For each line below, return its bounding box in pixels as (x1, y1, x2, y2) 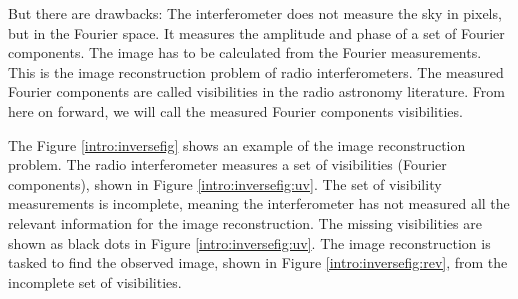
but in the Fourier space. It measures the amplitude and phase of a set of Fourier (8, 22, 505, 43)
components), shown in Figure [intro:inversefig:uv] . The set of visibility (8, 173, 442, 194)
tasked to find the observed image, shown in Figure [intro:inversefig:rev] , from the (8, 252, 508, 273)
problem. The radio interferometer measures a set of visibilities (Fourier (8, 154, 447, 175)
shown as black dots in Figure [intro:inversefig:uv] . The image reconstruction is (8, 232, 491, 253)
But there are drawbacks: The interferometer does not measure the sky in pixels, (8, 3, 502, 23)
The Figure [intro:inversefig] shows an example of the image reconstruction (8, 134, 466, 155)
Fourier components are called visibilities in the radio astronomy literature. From (8, 81, 505, 102)
